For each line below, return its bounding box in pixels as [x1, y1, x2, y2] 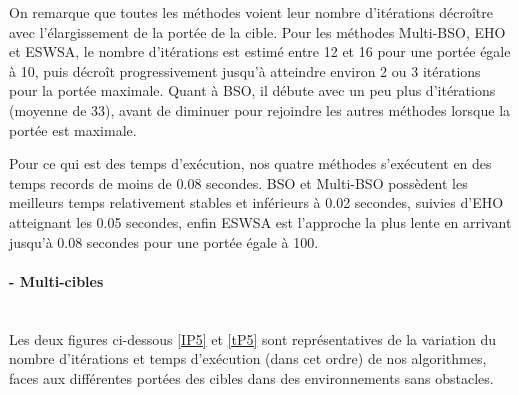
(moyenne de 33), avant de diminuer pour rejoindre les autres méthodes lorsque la [9, 99, 511, 120]
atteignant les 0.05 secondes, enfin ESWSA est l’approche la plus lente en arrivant [9, 211, 512, 232]
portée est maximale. [9, 119, 137, 140]
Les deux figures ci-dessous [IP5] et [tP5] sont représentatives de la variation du [9, 328, 497, 349]
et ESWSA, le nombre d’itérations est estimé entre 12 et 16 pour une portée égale [9, 41, 511, 62]
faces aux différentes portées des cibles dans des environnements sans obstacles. [9, 367, 494, 388]
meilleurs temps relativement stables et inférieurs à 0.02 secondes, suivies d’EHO [9, 192, 504, 213]
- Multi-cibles [9, 270, 104, 291]
